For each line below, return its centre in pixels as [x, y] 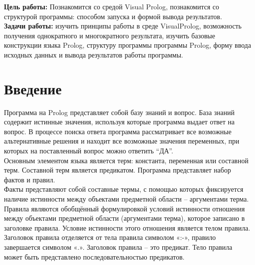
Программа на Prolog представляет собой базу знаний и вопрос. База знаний [119, 112]
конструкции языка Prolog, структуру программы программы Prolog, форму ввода [127, 45]
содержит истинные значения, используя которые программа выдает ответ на [119, 122]
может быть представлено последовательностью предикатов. [94, 256]
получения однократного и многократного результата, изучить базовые [110, 35]
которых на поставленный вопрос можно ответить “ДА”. [89, 151]
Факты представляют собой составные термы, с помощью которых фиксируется [124, 189]
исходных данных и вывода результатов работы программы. [94, 54]
